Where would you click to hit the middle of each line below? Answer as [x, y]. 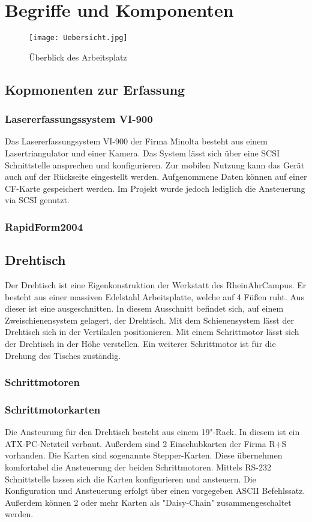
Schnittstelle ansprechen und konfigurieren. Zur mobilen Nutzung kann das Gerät [155, 165]
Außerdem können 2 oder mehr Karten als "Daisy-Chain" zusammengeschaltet [148, 502]
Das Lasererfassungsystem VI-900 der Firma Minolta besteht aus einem [136, 141]
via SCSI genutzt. [37, 200]
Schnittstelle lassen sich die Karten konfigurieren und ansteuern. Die [130, 479]
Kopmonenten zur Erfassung [95, 89]
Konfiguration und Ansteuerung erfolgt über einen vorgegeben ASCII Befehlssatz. [155, 491]
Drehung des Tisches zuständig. [63, 355]
